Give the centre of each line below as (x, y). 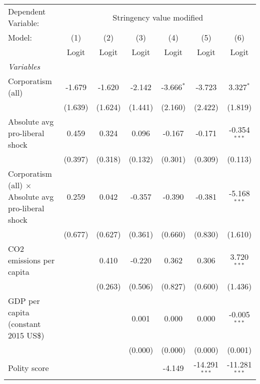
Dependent (27, 11)
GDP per (24, 301)
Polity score (28, 368)
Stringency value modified (158, 17)
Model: (20, 37)
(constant (24, 324)
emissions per (31, 260)
